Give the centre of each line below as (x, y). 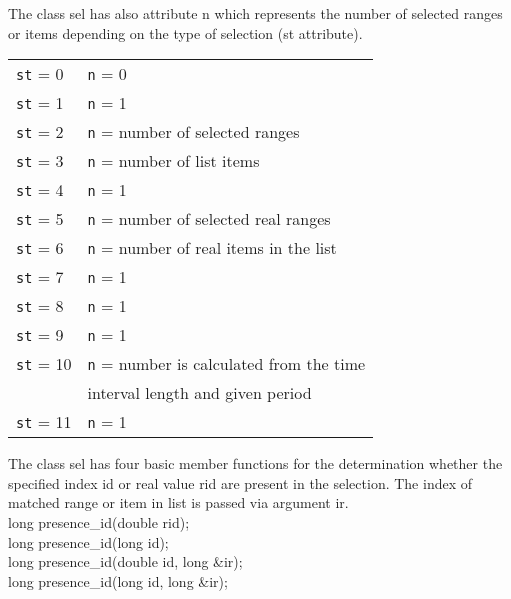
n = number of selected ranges (193, 132)
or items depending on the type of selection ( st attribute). (185, 32)
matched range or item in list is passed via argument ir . (178, 502)
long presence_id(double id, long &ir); (125, 561)
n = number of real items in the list (212, 248)
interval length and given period (199, 393)
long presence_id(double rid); (99, 521)
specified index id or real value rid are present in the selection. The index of (240, 482)
